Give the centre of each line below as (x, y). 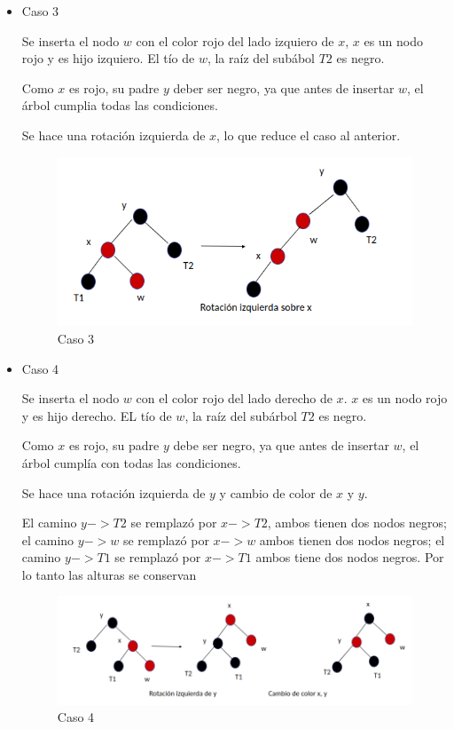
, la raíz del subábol (261, 58)
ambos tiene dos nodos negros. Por (350, 557)
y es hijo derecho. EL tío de (97, 415)
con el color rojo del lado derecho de (234, 398)
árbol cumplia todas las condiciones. (120, 105)
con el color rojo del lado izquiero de (235, 40)
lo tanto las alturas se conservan (109, 574)
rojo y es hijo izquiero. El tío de (108, 58)
